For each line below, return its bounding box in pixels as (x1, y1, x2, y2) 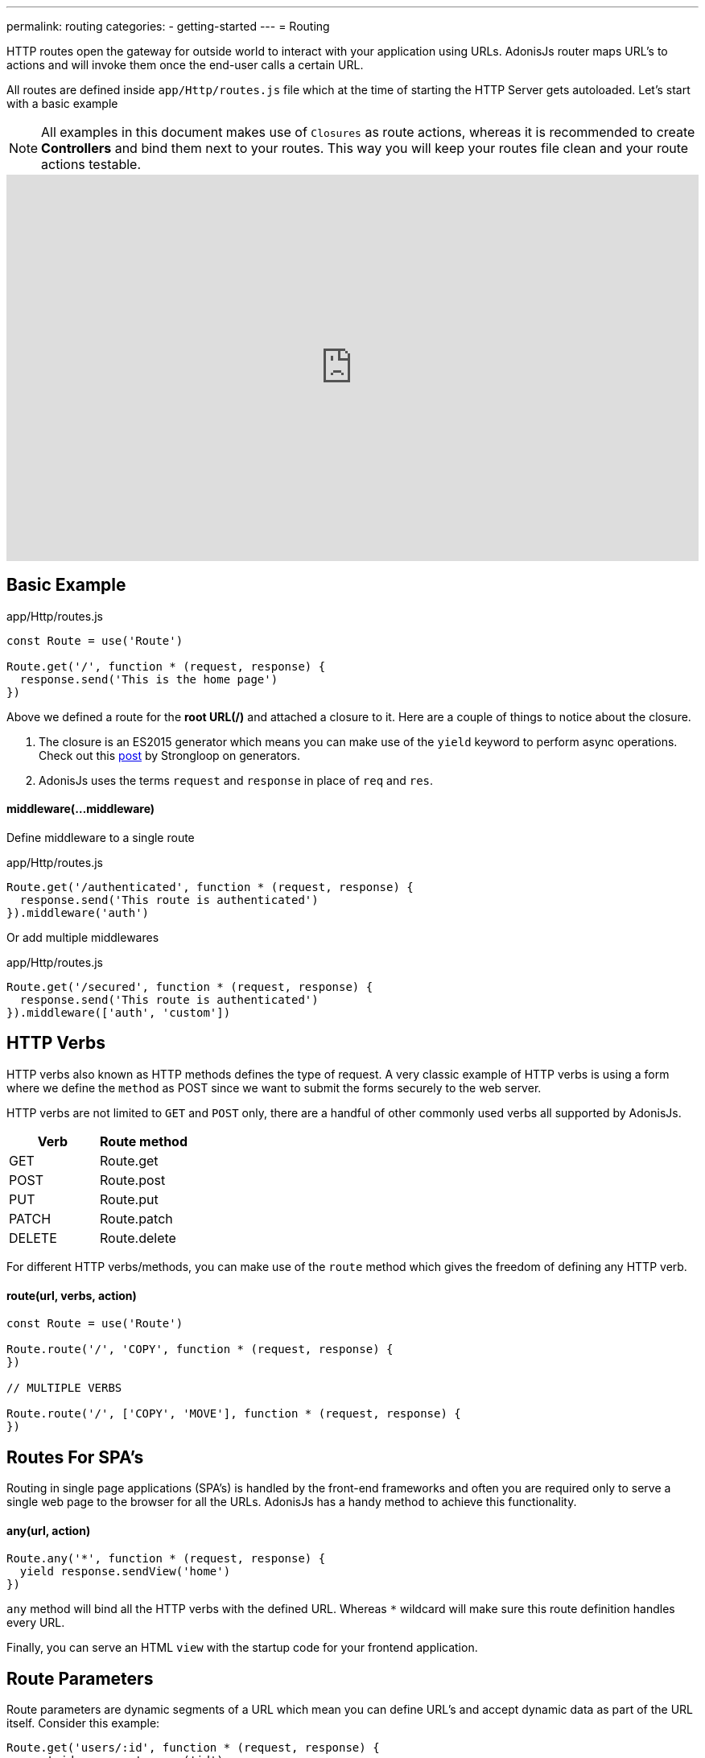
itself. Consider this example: (6, 1716, 160, 1731)
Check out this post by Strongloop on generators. (39, 748, 301, 762)
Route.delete (100, 1229, 176, 1246)
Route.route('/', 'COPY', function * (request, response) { (6, 1343, 394, 1356)
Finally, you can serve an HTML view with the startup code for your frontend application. (6, 1640, 478, 1655)
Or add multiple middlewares (6, 931, 159, 945)
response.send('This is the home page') (19, 672, 278, 686)
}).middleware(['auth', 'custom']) (6, 1006, 231, 1020)
